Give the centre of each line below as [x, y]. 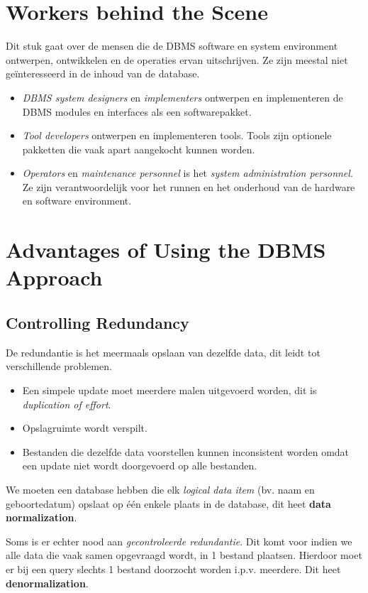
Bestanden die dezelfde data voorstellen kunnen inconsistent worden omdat [186, 451]
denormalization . [47, 583]
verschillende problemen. [59, 366]
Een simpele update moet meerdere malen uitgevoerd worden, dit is [169, 390]
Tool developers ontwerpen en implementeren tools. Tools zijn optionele [177, 135]
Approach [54, 277]
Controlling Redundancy [97, 323]
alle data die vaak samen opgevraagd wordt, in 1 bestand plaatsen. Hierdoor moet [184, 555]
